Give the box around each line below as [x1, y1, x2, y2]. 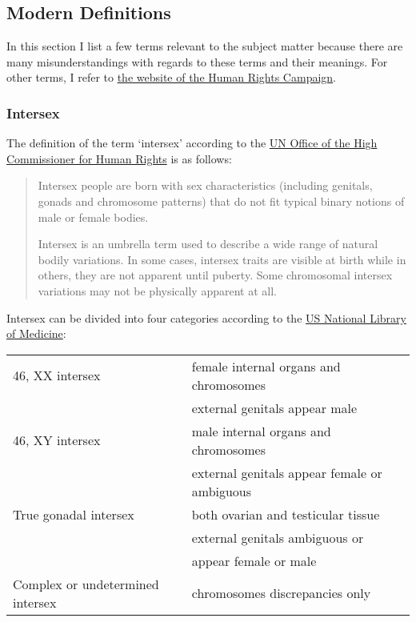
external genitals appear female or [191, 463, 382, 482]
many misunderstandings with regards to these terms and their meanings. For [6, 53, 388, 70]
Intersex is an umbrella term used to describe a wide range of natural [38, 235, 378, 252]
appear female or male [191, 551, 317, 570]
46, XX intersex [13, 366, 101, 385]
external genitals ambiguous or [191, 528, 364, 547]
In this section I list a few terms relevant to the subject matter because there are [6, 38, 403, 54]
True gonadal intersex [13, 504, 134, 524]
